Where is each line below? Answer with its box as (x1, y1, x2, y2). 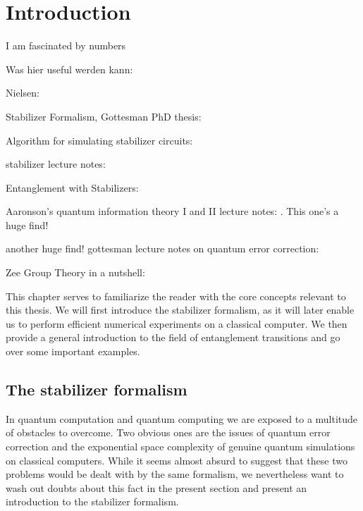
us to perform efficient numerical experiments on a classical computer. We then (6, 316, 347, 331)
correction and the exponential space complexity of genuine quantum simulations (6, 439, 355, 454)
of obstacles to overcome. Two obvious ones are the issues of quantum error (6, 425, 331, 440)
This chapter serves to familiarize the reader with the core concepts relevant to (6, 288, 346, 303)
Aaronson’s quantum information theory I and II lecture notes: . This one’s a (6, 204, 339, 218)
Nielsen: (6, 85, 39, 100)
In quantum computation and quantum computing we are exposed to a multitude (6, 411, 358, 426)
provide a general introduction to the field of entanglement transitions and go (6, 330, 340, 345)
